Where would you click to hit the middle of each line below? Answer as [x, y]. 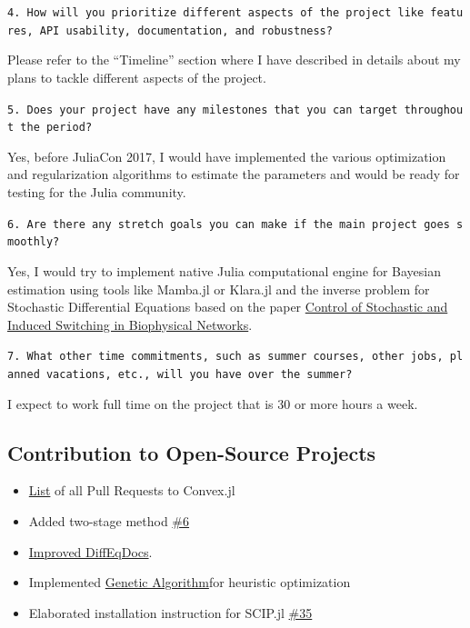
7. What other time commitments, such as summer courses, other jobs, [225, 357]
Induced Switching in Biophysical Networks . [130, 324]
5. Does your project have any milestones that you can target [203, 110]
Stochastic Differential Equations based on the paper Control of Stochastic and [228, 307]
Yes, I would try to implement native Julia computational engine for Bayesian [225, 270]
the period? [56, 128]
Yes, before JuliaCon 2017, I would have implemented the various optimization [227, 156]
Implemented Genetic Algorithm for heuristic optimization [190, 582]
